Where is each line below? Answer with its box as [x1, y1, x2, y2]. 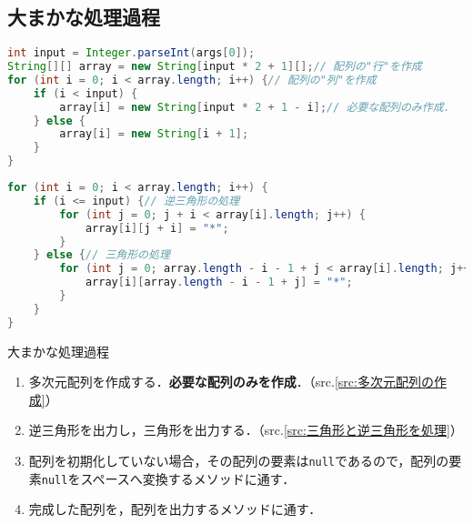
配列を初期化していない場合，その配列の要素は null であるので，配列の [28, 451, 449, 470]
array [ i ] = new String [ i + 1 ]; [59, 127, 249, 141]
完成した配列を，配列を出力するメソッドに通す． [28, 499, 322, 519]
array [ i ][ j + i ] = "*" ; [85, 221, 229, 235]
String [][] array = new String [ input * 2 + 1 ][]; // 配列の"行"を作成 [7, 60, 422, 74]
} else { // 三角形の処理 [33, 248, 170, 262]
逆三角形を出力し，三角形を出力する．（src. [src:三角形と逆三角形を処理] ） [28, 420, 463, 439]
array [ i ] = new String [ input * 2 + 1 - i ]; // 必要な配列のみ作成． [59, 100, 455, 114]
